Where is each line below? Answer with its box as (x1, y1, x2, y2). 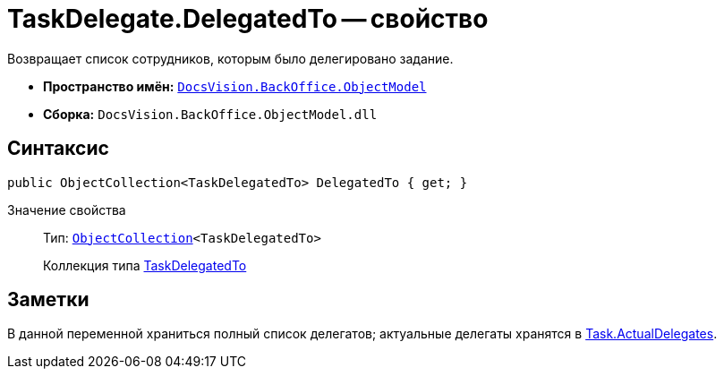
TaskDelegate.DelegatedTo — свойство (7, 4, 489, 34)
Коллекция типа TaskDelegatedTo (43, 257, 247, 273)
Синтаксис (7, 137, 109, 160)
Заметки (7, 288, 89, 312)
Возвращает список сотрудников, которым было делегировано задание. (7, 50, 454, 66)
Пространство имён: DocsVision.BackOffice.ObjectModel (43, 78, 427, 94)
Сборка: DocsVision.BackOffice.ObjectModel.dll (43, 106, 378, 122)
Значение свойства (7, 201, 126, 218)
